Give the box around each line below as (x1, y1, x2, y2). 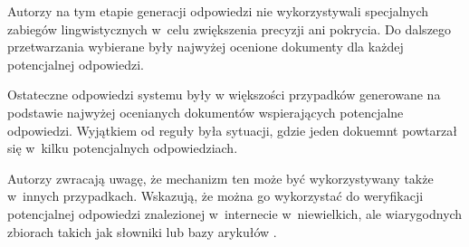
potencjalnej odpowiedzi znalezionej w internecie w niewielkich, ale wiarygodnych (7, 204, 463, 223)
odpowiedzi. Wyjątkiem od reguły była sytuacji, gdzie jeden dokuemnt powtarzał (7, 120, 457, 139)
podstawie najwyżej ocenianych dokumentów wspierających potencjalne (7, 102, 404, 121)
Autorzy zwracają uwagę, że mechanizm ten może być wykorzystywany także (7, 168, 434, 187)
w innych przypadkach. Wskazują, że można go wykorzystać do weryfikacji (7, 186, 424, 205)
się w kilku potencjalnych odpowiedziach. (7, 138, 238, 157)
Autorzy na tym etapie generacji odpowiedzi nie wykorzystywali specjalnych (7, 2, 428, 20)
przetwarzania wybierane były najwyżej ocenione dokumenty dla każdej (7, 37, 404, 56)
